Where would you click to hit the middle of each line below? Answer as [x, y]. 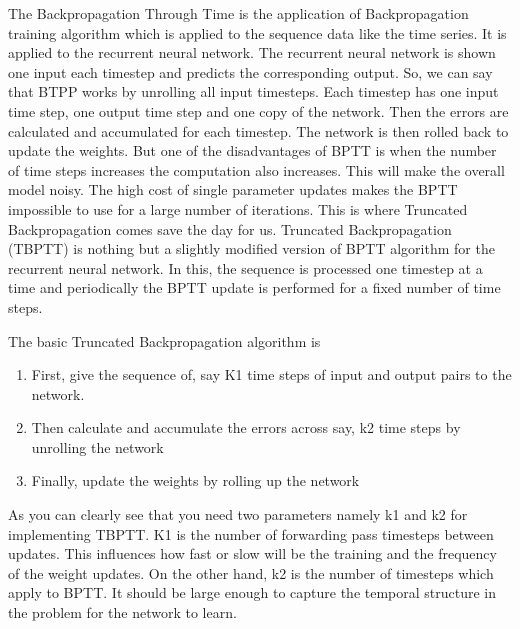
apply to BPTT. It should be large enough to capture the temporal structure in [252, 592]
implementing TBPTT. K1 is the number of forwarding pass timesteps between [251, 533]
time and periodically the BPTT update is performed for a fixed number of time [254, 287]
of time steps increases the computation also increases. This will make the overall [256, 169]
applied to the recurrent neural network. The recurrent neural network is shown [252, 52]
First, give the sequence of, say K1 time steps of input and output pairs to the [271, 374]
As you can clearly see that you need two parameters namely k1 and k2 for [238, 514]
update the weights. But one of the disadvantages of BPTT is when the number [252, 150]
